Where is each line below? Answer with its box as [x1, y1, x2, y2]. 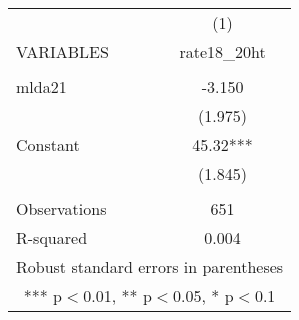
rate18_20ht [179, 40, 266, 63]
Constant [16, 133, 80, 156]
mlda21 [16, 75, 67, 98]
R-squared [16, 226, 88, 249]
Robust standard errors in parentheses [16, 255, 284, 278]
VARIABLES [16, 40, 109, 63]
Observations [16, 197, 107, 220]
